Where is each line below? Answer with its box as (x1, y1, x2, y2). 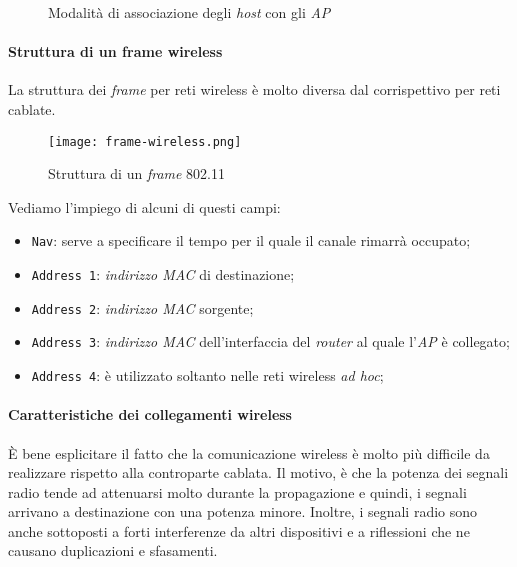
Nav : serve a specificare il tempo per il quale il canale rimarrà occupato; (31, 230, 471, 251)
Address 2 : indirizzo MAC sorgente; (31, 297, 254, 318)
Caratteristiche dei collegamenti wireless (8, 404, 292, 425)
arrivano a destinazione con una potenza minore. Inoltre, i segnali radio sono (8, 501, 478, 522)
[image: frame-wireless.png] (48, 134, 242, 149)
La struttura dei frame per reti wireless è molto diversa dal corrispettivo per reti (8, 79, 501, 100)
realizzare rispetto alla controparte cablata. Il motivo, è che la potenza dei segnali (8, 462, 509, 483)
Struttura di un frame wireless (8, 41, 223, 62)
